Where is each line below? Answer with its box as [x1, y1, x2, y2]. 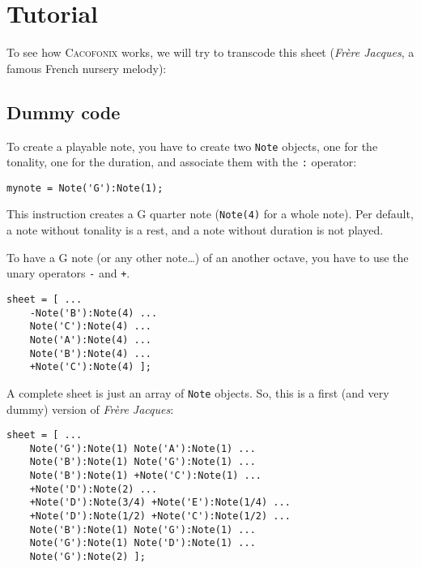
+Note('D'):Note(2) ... [29, 483, 158, 495]
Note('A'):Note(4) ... [29, 333, 151, 346]
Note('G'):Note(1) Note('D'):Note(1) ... [29, 537, 256, 549]
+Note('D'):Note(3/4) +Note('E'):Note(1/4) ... [29, 497, 291, 509]
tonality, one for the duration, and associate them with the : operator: [6, 153, 357, 170]
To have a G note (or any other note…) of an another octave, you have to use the [6, 248, 409, 265]
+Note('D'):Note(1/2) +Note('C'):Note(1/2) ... [29, 510, 291, 523]
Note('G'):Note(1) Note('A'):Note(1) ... [29, 442, 256, 454]
